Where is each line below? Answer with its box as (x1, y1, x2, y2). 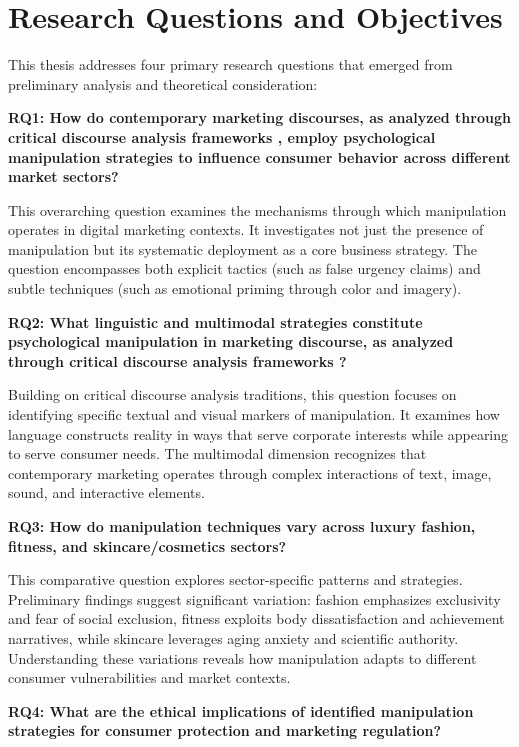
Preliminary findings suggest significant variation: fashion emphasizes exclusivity (8, 588, 501, 609)
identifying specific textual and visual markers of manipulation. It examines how (8, 404, 500, 425)
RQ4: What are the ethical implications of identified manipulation (8, 700, 474, 721)
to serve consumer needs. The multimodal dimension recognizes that (8, 443, 427, 464)
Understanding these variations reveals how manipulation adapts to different (8, 647, 477, 668)
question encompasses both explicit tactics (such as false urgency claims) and (8, 258, 481, 279)
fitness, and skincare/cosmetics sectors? (8, 535, 287, 556)
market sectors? (8, 166, 119, 187)
